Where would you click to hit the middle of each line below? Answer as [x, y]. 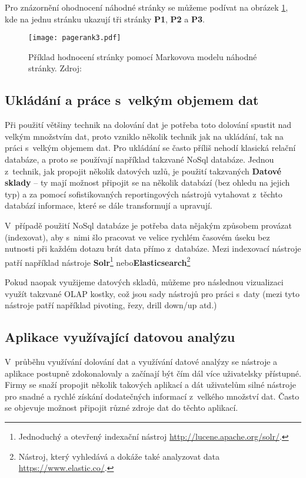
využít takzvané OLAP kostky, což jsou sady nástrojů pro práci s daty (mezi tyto [152, 293]
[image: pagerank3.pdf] [75, 38]
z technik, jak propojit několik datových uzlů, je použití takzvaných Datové [143, 171]
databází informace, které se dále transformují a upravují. [109, 205]
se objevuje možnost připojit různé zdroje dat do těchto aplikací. [122, 408]
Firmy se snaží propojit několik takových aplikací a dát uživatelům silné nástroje [150, 385]
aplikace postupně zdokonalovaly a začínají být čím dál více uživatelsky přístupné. [153, 373]
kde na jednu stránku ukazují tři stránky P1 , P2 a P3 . [105, 19]
